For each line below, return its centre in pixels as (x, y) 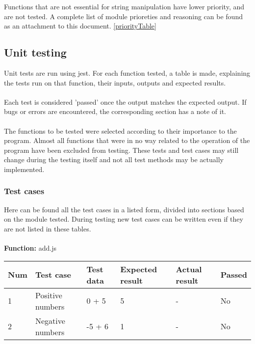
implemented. (24, 169)
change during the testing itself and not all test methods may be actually (114, 159)
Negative (50, 320)
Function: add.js (30, 248)
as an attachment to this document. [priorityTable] (80, 26)
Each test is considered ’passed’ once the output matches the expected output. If (125, 101)
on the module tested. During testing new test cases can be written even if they (124, 219)
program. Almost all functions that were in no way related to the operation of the (127, 140)
